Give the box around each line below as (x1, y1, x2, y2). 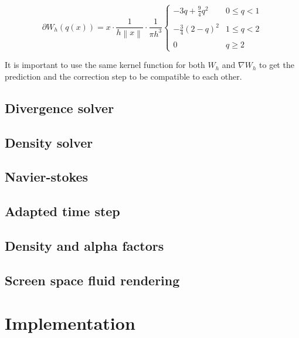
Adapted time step (5, 202, 120, 220)
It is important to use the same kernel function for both (5, 59, 205, 71)
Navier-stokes (5, 168, 89, 186)
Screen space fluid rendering (5, 271, 180, 289)
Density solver (5, 133, 93, 151)
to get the (259, 59, 294, 71)
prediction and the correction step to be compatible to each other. (5, 70, 242, 82)
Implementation (5, 311, 135, 335)
